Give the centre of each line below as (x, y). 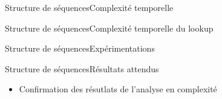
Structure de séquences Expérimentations (80, 48)
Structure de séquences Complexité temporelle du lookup (109, 28)
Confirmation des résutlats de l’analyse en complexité (118, 89)
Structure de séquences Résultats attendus (82, 68)
